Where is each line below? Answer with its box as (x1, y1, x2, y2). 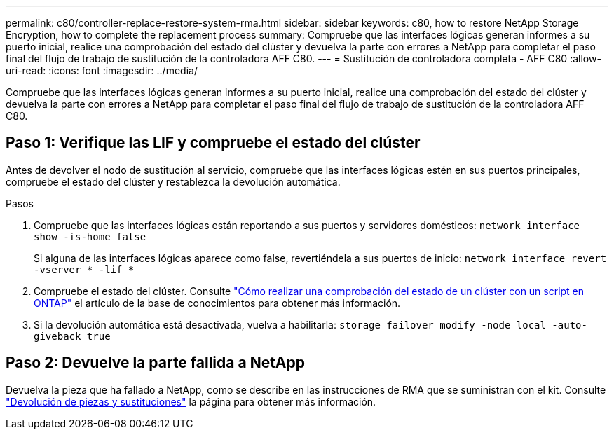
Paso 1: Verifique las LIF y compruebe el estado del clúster (6, 134, 421, 152)
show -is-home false (34, 230, 146, 242)
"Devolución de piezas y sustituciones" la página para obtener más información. (6, 395, 376, 408)
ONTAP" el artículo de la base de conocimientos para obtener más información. (34, 296, 401, 309)
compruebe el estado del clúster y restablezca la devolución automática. (6, 175, 341, 188)
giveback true (34, 330, 111, 342)
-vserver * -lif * (34, 263, 135, 275)
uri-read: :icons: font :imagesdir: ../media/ (6, 64, 198, 76)
